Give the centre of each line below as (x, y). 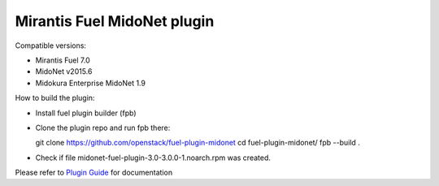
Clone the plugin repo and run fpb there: (103, 128)
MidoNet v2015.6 (64, 71)
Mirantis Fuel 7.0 (63, 60)
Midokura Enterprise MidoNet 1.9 (91, 83)
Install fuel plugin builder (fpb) (86, 113)
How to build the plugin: (55, 98)
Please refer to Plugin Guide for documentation (94, 173)
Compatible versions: (51, 45)
